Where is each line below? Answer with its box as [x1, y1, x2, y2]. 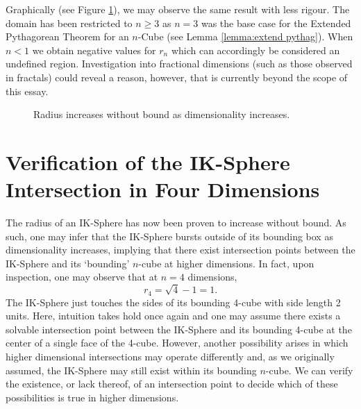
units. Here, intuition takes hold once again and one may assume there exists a [6, 308, 341, 323]
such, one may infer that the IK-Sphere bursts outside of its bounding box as [6, 228, 333, 243]
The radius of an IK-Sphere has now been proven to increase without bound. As [6, 215, 346, 230]
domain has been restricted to [6, 15, 133, 30]
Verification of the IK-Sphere [6, 147, 290, 176]
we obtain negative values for [32, 42, 156, 57]
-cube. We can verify [265, 362, 353, 377]
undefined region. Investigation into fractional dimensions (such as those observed [6, 56, 353, 71]
